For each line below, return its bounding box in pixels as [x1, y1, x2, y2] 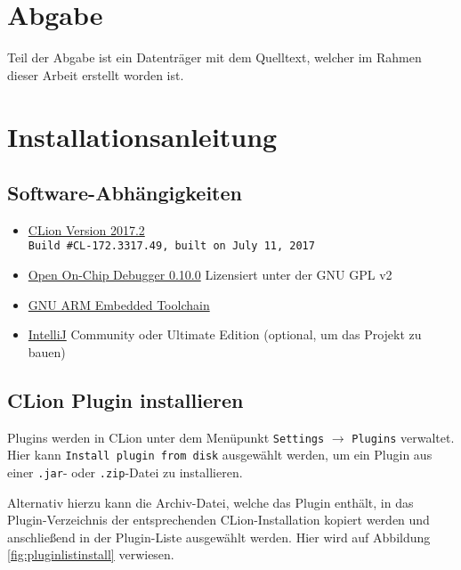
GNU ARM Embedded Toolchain [28, 295, 210, 313]
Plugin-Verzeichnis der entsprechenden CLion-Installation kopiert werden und [7, 510, 430, 529]
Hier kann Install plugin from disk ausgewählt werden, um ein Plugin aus [7, 445, 433, 464]
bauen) [28, 342, 66, 361]
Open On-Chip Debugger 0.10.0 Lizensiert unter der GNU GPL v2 [28, 265, 392, 284]
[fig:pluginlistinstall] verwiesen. [7, 545, 174, 564]
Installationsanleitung [7, 118, 278, 154]
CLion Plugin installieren [7, 386, 244, 413]
